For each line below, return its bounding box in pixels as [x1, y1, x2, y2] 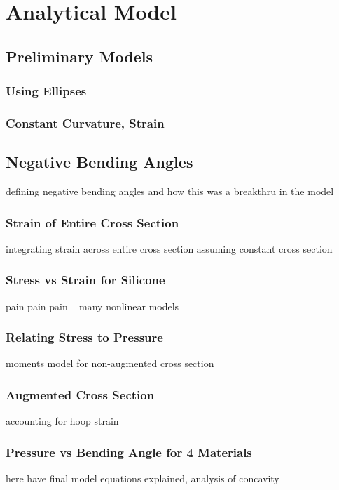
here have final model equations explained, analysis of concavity [6, 471, 279, 486]
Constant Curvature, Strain [6, 114, 165, 131]
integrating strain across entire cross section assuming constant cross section [6, 241, 333, 256]
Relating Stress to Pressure [6, 329, 163, 346]
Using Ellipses [6, 82, 87, 100]
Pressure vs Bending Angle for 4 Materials [6, 443, 252, 461]
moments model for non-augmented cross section [6, 356, 214, 371]
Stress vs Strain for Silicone [6, 271, 165, 289]
